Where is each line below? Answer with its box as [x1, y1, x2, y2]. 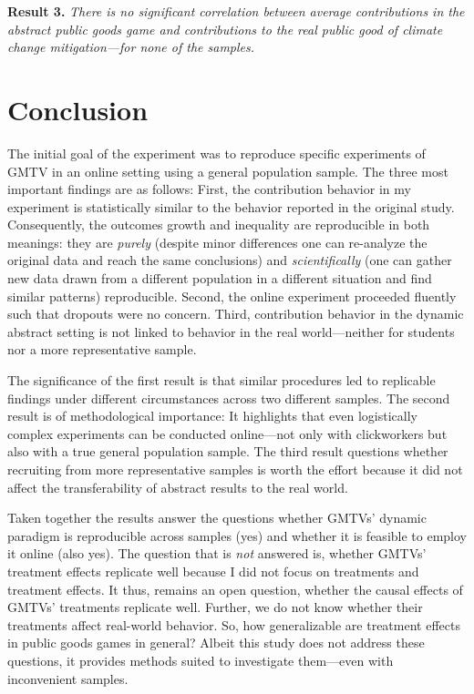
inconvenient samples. [7, 668, 129, 688]
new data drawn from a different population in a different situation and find [7, 269, 432, 288]
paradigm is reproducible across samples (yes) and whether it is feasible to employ [7, 526, 467, 545]
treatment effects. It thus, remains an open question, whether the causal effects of [7, 579, 463, 598]
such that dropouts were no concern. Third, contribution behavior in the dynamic [7, 304, 464, 323]
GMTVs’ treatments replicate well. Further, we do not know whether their [7, 597, 423, 617]
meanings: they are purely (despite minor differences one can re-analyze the [7, 232, 428, 251]
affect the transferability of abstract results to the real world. [7, 477, 348, 496]
